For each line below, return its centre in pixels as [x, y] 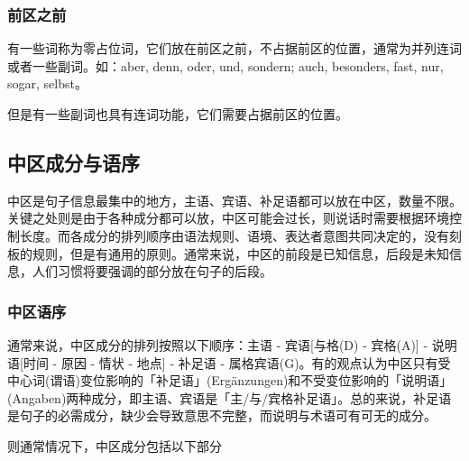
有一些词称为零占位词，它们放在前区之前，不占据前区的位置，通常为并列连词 [234, 48]
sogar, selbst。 [47, 83]
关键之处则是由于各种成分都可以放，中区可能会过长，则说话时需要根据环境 [228, 218]
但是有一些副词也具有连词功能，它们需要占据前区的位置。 [178, 114]
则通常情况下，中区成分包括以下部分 [115, 445]
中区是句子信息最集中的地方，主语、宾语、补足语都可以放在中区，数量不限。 [234, 200]
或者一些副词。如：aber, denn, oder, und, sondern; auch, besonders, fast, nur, [225, 65]
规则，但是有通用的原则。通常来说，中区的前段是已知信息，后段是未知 [240, 253]
